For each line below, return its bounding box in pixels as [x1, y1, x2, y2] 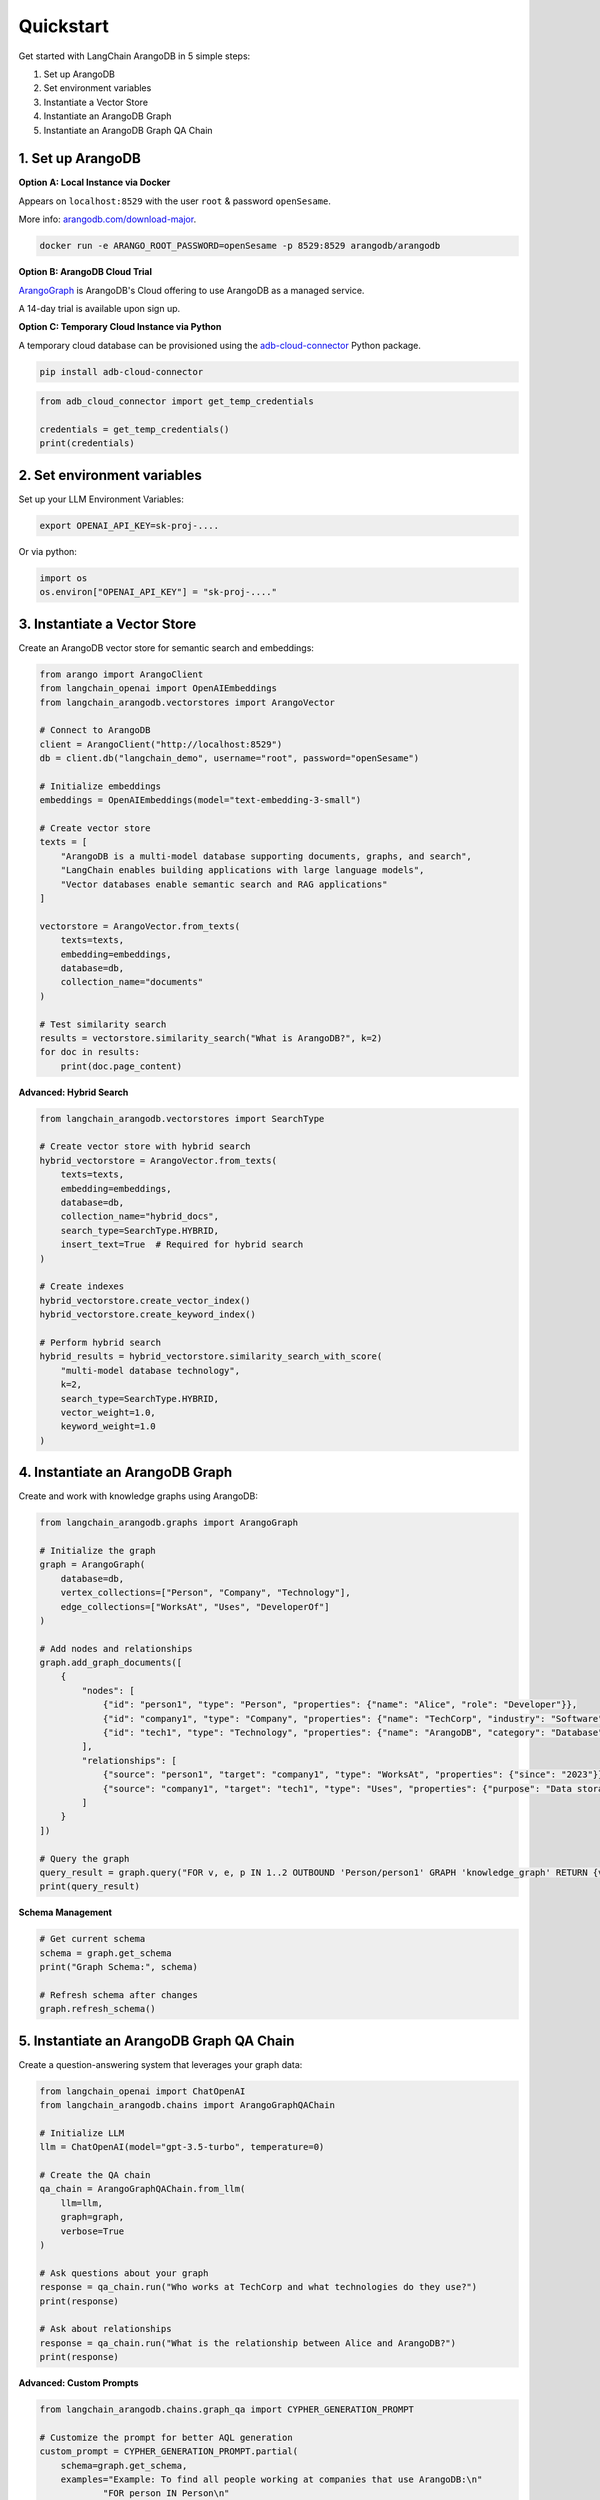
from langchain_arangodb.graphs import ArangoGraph [39, 1517, 299, 1529]
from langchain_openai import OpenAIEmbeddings [39, 683, 277, 694]
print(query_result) [39, 1881, 140, 1892]
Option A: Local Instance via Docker [18, 176, 171, 189]
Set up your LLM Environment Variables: [18, 493, 185, 505]
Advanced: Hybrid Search [18, 1086, 129, 1098]
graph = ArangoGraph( [39, 1559, 146, 1570]
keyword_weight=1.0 [60, 1421, 157, 1432]
